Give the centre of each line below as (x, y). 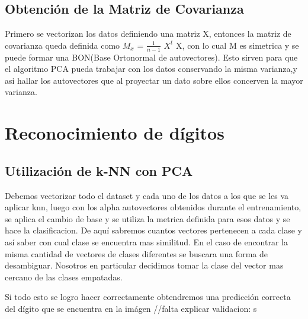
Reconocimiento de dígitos (115, 133)
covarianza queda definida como (62, 45)
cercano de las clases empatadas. (64, 277)
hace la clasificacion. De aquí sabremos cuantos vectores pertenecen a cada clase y (153, 230)
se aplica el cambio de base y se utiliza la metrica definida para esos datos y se (147, 218)
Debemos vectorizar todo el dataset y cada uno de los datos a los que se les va (147, 195)
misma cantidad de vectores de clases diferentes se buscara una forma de (136, 253)
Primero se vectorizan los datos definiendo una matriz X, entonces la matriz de (148, 34)
